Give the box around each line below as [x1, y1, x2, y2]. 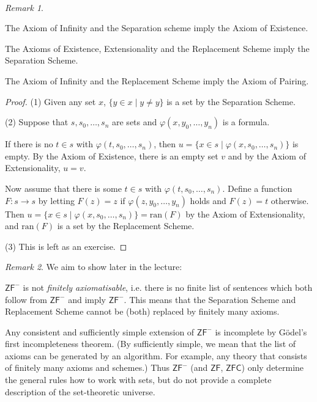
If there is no [5, 137, 53, 150]
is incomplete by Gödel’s [215, 325, 307, 338]
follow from [5, 293, 47, 305]
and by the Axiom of [228, 149, 306, 162]
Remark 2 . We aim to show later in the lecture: [5, 260, 182, 273]
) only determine [241, 361, 304, 374]
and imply [68, 293, 106, 305]
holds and [190, 194, 226, 206]
